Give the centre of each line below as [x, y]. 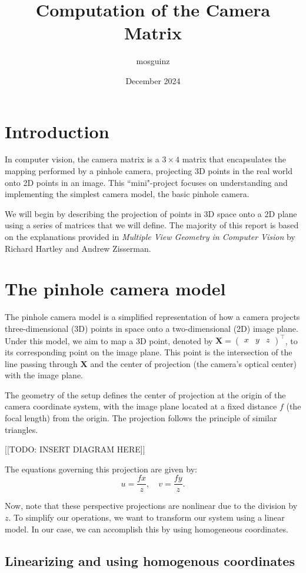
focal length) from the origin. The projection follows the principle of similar [141, 417]
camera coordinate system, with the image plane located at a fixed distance [141, 406]
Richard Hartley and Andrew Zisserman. [78, 248]
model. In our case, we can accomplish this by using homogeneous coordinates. [147, 529]
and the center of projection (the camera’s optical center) [193, 363]
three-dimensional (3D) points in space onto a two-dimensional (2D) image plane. [152, 328]
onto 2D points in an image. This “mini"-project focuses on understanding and [146, 182]
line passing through [41, 363]
